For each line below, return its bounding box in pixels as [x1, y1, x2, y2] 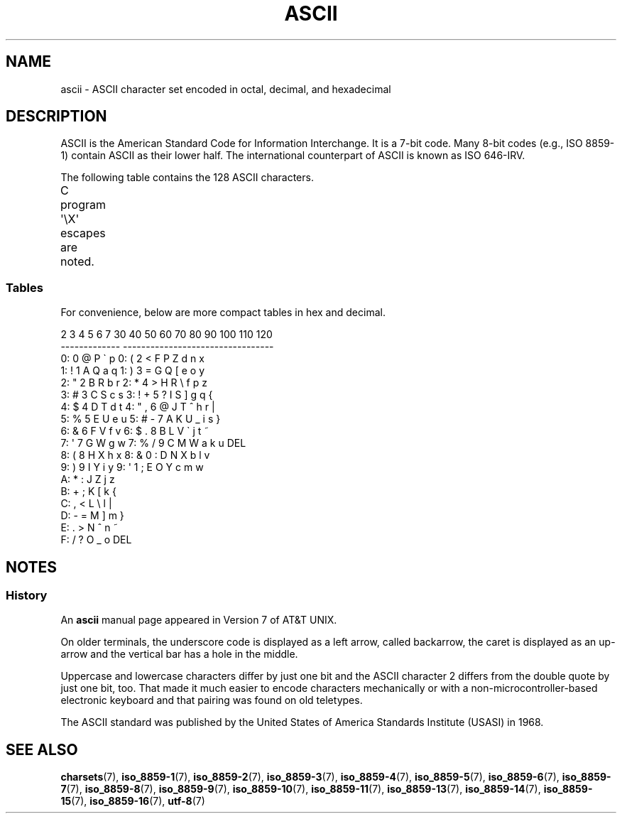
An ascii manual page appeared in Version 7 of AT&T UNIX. [60, 614, 337, 627]
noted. [60, 254, 94, 269]
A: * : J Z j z [60, 473, 115, 486]
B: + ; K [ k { [60, 485, 116, 498]
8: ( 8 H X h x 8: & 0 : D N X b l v [60, 449, 210, 462]
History [6, 588, 48, 603]
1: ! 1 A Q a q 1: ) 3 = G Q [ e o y [60, 364, 205, 377]
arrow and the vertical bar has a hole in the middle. [60, 648, 298, 661]
